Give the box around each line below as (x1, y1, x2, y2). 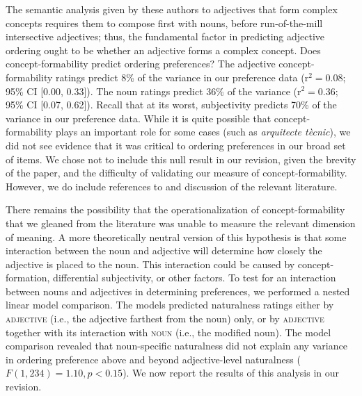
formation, (6, 270, 50, 285)
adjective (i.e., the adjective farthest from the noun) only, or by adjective (6, 311, 324, 326)
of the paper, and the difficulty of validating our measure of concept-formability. (6, 165, 347, 180)
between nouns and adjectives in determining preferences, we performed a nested (6, 283, 350, 298)
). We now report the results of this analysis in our (123, 365, 340, 380)
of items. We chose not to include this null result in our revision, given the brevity (6, 151, 356, 166)
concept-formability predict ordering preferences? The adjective (6, 56, 276, 71)
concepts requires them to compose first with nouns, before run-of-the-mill (6, 15, 323, 30)
